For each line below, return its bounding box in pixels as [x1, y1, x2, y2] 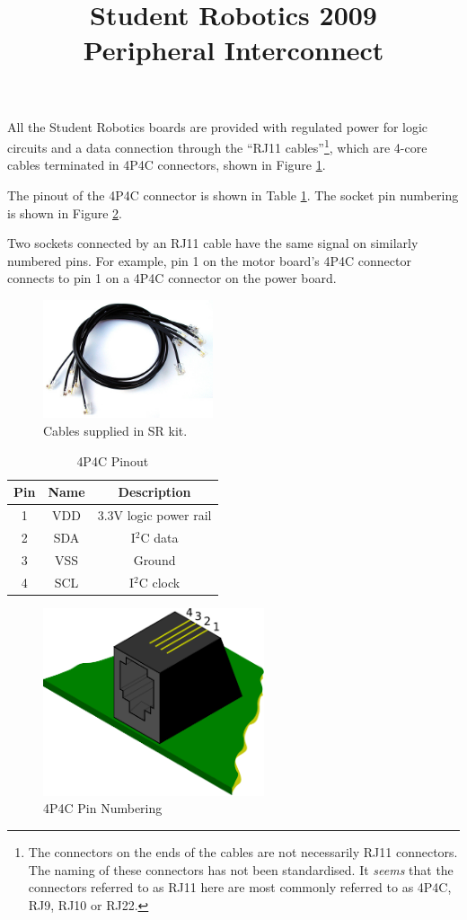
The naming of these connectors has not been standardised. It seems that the [28, 860, 454, 879]
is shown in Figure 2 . [7, 203, 122, 222]
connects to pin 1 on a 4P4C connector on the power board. [7, 269, 337, 287]
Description [118, 482, 191, 501]
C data [140, 527, 179, 546]
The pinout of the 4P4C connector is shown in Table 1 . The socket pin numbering [7, 186, 459, 204]
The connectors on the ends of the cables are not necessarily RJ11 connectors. [28, 842, 458, 861]
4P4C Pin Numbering [43, 799, 163, 818]
